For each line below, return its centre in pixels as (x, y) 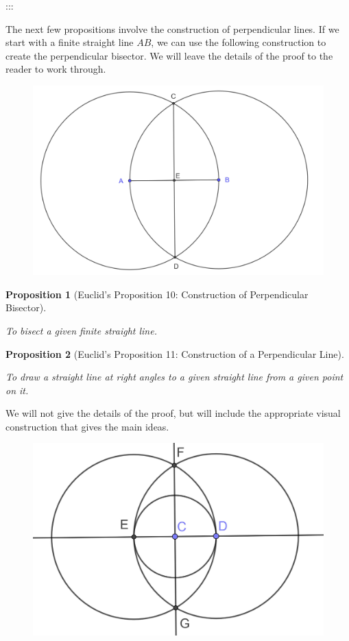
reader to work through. (56, 69)
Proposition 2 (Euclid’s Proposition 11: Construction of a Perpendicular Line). (175, 353)
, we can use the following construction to (239, 42)
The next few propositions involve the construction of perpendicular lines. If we (172, 28)
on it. (17, 390)
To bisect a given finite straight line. (81, 330)
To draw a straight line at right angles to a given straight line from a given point (174, 377)
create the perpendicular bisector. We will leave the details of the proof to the (169, 55)
